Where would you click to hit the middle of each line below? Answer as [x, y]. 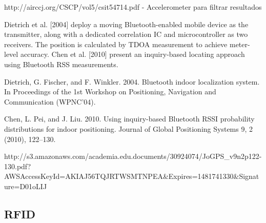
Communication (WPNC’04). [50, 101]
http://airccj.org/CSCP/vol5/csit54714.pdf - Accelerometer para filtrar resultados [133, 7]
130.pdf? [18, 166]
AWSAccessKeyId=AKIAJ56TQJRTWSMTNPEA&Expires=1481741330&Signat [132, 176]
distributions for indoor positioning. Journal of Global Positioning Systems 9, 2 [128, 128]
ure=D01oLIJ [26, 186]
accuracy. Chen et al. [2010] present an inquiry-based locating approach [132, 54]
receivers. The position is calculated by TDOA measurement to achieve [116, 44]
